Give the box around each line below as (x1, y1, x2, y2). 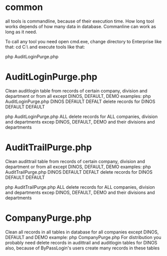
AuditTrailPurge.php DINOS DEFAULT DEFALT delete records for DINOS (5, 169, 153, 175)
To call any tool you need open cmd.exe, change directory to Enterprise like (5, 38, 162, 44)
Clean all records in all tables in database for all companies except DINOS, (5, 229, 159, 235)
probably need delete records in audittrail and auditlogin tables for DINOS (5, 239, 157, 245)
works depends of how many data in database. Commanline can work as (5, 23, 156, 29)
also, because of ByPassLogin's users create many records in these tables (5, 245, 160, 251)
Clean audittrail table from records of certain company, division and (5, 158, 145, 164)
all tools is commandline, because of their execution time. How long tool (5, 18, 154, 24)
